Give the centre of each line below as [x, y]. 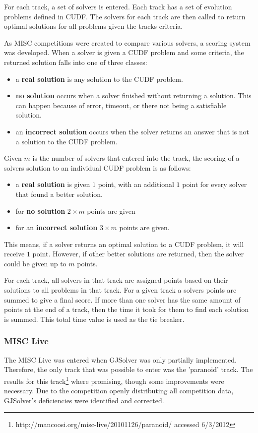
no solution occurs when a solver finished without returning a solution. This [133, 95]
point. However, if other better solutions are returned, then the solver [138, 254]
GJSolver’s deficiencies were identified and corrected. [84, 400]
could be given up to [35, 263]
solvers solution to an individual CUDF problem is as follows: [97, 167]
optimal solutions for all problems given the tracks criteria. [94, 26]
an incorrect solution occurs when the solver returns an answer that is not [132, 131]
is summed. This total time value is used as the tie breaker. [94, 319]
